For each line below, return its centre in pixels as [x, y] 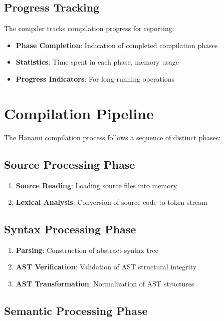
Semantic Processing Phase [76, 311]
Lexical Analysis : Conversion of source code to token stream [111, 202]
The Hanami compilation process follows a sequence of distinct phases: [113, 137]
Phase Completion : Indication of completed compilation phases [117, 45]
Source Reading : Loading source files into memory [96, 185]
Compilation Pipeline [79, 113]
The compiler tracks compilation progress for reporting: [89, 28]
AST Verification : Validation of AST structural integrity [106, 267]
